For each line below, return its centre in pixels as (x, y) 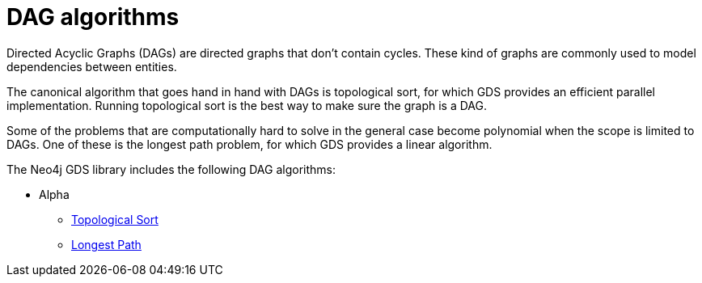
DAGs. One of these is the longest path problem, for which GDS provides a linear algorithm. (250, 144)
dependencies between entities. (92, 66)
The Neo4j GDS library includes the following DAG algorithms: (171, 169)
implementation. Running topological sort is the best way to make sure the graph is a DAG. (247, 105)
